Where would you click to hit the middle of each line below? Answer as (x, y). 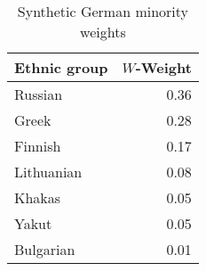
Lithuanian (48, 172)
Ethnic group (61, 67)
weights (103, 32)
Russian (39, 94)
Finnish (38, 146)
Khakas (38, 197)
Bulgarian (45, 249)
